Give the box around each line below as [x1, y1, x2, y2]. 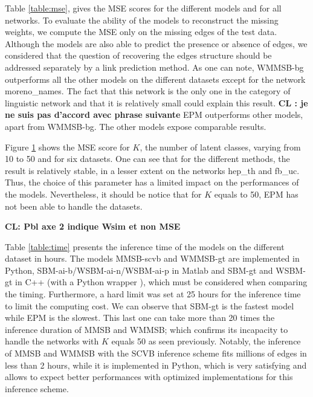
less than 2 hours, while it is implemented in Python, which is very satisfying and [5, 358, 307, 371]
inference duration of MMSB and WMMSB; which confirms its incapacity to [5, 323, 288, 335]
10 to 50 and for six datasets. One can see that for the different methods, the [5, 152, 290, 165]
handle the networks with [5, 335, 99, 347]
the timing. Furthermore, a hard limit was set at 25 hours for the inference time [5, 288, 301, 300]
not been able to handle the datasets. [5, 199, 143, 212]
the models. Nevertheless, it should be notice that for [5, 187, 202, 200]
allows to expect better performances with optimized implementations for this [5, 370, 293, 383]
